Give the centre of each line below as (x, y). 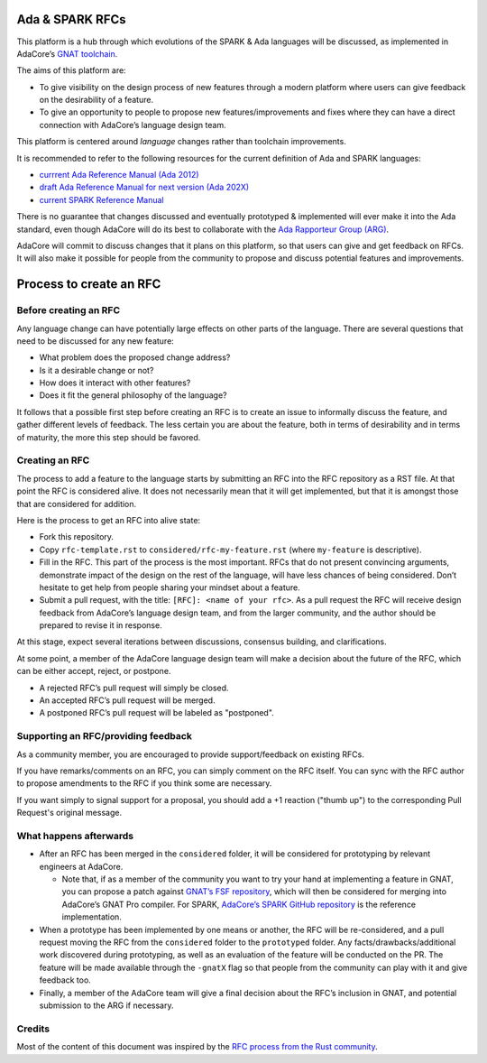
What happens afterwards (75, 836)
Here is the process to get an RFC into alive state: (109, 520)
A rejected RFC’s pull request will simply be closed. (134, 688)
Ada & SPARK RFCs (71, 19)
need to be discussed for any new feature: (96, 341)
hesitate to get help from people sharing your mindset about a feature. (170, 587)
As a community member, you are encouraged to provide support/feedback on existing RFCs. (190, 754)
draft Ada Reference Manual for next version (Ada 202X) (144, 187)
